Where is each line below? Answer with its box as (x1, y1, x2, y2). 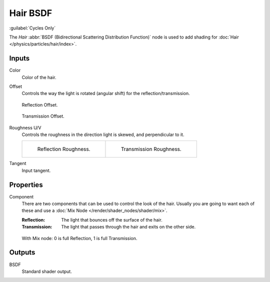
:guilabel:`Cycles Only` (9, 25, 56, 31)
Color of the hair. (21, 74, 57, 80)
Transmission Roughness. (120, 145, 182, 152)
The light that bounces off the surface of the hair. (61, 216, 162, 222)
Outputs (9, 248, 35, 257)
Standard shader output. (21, 268, 72, 274)
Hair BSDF (9, 7, 52, 18)
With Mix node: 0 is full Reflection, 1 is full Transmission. (21, 235, 137, 241)
